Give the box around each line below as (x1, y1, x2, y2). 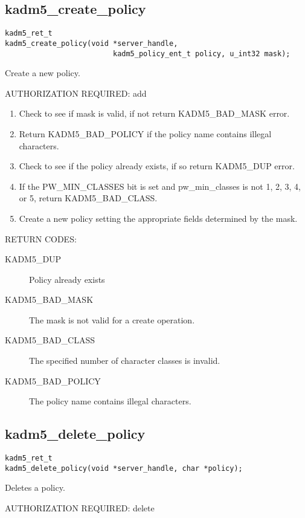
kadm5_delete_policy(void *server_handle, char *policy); (5, 464, 243, 473)
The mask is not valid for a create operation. (29, 313, 195, 326)
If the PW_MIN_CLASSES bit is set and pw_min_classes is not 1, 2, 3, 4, (19, 180, 301, 192)
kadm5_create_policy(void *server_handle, (5, 39, 178, 48)
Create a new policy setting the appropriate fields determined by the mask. (19, 212, 298, 224)
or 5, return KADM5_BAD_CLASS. (19, 192, 158, 204)
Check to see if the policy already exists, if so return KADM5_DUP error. (19, 160, 295, 172)
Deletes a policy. (5, 481, 65, 494)
